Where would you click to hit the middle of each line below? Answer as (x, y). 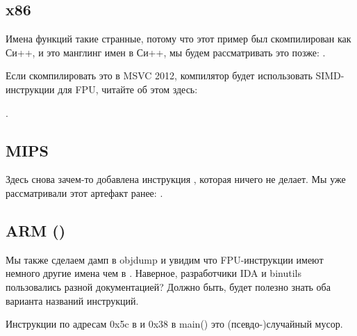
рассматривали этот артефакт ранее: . (84, 192)
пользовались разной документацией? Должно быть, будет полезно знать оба (168, 286)
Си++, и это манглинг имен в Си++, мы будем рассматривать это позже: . (166, 52)
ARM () (36, 230)
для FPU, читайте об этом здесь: (128, 89)
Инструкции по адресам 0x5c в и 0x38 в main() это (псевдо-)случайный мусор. (174, 324)
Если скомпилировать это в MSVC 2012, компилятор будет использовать (159, 75)
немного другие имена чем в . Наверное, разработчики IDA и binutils (153, 273)
